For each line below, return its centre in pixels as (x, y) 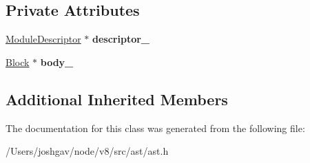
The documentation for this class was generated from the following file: (155, 128)
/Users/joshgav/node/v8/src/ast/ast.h (87, 151)
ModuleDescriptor (43, 39)
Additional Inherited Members (117, 99)
